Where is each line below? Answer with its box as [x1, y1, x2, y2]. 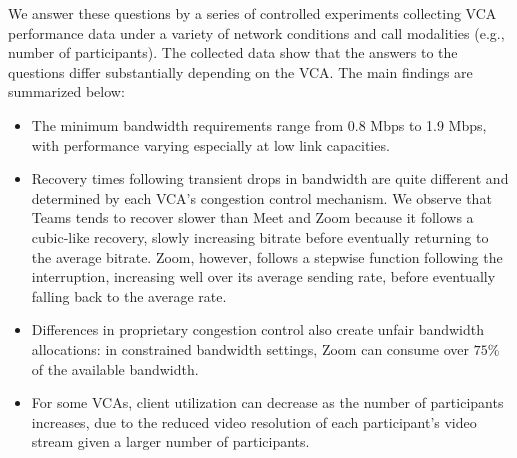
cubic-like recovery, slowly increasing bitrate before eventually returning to [31, 226, 489, 247]
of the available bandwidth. [31, 358, 199, 379]
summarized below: [8, 81, 125, 102]
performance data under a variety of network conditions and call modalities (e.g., [8, 22, 505, 43]
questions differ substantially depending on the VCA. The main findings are [8, 61, 473, 82]
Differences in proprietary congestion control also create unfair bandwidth [31, 319, 485, 340]
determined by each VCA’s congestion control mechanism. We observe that [31, 187, 492, 208]
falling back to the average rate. [31, 285, 227, 306]
